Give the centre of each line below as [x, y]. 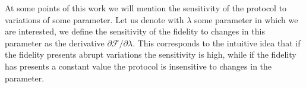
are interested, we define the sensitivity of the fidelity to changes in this [135, 31]
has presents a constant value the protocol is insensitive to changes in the [138, 66]
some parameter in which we [246, 19]
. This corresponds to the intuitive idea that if [217, 43]
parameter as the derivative [55, 43]
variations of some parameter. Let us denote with [94, 19]
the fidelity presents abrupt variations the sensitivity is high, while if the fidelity [151, 54]
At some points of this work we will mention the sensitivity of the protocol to [146, 8]
